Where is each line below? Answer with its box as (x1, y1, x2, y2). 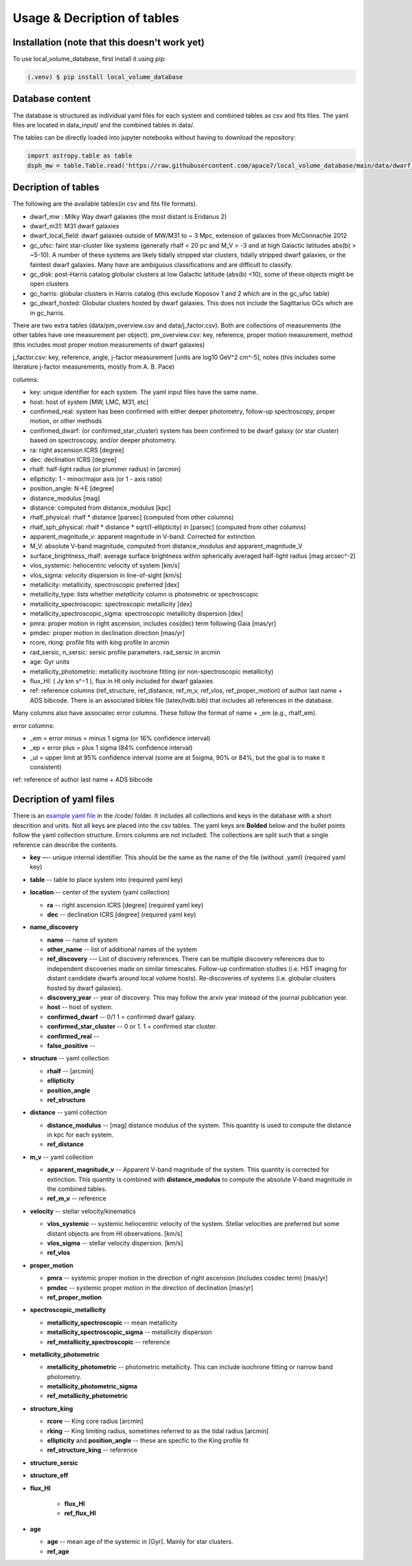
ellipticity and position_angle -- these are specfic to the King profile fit (47, 1437, 249, 1445)
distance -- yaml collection (30, 1108, 108, 1117)
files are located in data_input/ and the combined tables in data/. (12, 120, 195, 129)
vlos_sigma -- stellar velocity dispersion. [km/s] (47, 1239, 183, 1247)
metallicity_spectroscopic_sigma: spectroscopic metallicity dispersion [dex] (30, 610, 244, 618)
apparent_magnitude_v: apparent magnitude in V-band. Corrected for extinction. (30, 533, 257, 541)
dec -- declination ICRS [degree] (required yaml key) (47, 910, 196, 919)
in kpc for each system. (47, 1130, 114, 1139)
